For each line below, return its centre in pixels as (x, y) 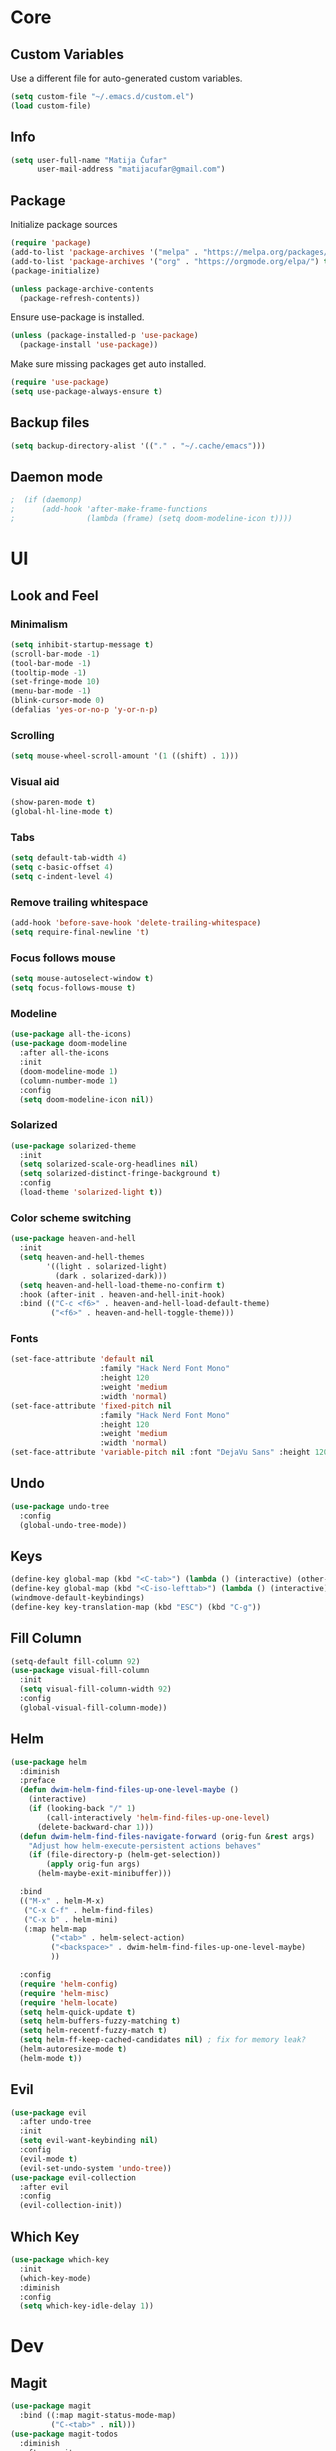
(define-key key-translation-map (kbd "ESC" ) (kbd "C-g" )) (136, 1607)
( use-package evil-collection (73, 2177)
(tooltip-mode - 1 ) (48, 672)
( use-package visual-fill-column (80, 1671)
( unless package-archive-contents (82, 289)
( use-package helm (48, 1762)
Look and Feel (54, 595)
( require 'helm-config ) (68, 1984)
